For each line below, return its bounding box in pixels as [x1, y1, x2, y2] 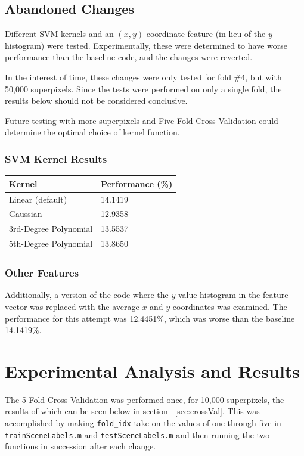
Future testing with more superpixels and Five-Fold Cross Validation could [5, 114, 278, 126]
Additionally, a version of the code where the [5, 289, 169, 301]
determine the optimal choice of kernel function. [5, 126, 180, 138]
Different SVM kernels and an [5, 27, 114, 40]
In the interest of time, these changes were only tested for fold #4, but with [5, 70, 282, 83]
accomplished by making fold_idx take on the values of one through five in [5, 417, 281, 429]
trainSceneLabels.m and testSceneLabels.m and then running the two [5, 428, 270, 441]
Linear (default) [9, 193, 67, 205]
